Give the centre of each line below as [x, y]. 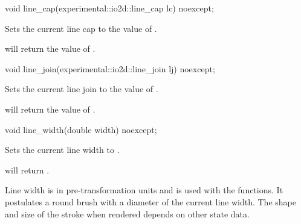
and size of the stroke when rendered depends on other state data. [127, 213]
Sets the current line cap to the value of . [81, 28]
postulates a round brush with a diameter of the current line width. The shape [150, 201]
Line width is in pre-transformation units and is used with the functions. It [144, 190]
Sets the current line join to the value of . [82, 89]
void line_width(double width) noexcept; [81, 129]
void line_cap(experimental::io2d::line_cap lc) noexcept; [109, 8]
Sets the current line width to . [62, 150]
